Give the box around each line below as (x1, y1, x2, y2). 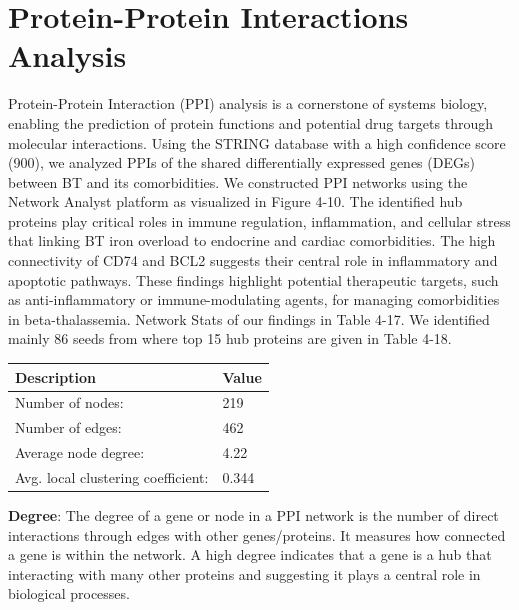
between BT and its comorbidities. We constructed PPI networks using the (8, 171, 468, 192)
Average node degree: (15, 442, 145, 463)
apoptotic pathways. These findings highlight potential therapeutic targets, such (8, 269, 499, 290)
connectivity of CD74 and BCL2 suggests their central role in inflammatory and (8, 250, 498, 271)
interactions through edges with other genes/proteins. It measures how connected (8, 524, 506, 545)
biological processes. (8, 583, 130, 604)
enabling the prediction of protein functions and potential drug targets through (8, 112, 494, 133)
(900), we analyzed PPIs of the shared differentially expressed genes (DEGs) (8, 152, 475, 173)
